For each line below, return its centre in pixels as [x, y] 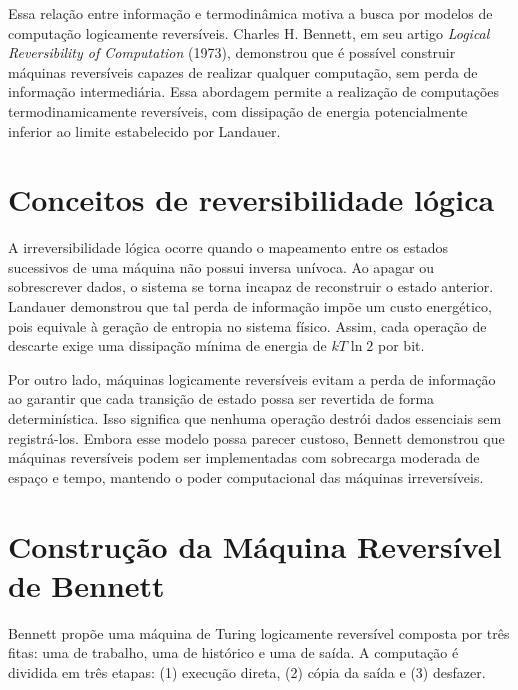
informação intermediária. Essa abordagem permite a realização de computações [254, 91]
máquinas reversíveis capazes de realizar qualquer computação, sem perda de [243, 71]
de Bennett [86, 584]
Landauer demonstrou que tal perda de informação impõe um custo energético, [250, 306]
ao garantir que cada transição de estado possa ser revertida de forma [221, 398]
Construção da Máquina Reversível [255, 545]
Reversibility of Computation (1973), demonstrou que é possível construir [232, 52]
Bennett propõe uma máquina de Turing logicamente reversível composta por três [259, 632]
